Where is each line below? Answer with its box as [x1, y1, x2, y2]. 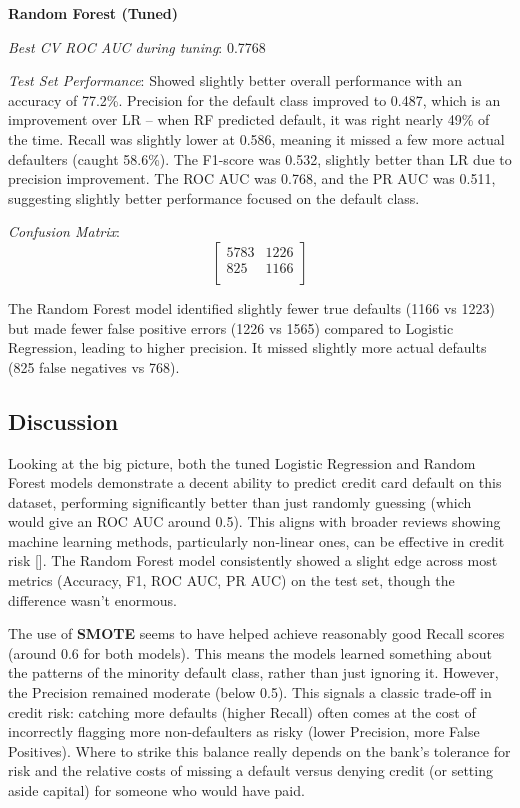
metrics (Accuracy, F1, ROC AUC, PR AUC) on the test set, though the [8, 570, 455, 591]
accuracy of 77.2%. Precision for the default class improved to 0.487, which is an [8, 89, 501, 110]
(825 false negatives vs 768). [8, 356, 180, 377]
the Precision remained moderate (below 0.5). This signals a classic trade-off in [8, 682, 492, 703]
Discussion [8, 405, 119, 436]
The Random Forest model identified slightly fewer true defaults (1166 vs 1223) [8, 297, 495, 318]
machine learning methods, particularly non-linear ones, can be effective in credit [8, 530, 505, 551]
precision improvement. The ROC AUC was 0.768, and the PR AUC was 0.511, [8, 168, 496, 189]
